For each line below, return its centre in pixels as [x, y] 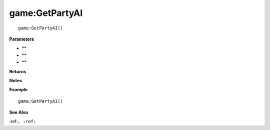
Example [18, 90]
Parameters [22, 39]
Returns [18, 71]
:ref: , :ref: [23, 122]
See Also [19, 113]
